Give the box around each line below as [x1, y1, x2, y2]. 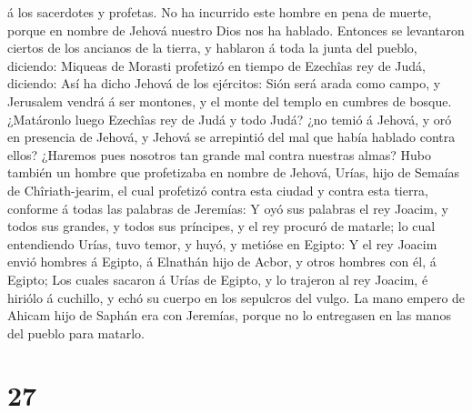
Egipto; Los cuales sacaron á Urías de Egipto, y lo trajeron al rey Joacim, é [7, 269, 428, 288]
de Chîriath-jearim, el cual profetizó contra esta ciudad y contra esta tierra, [7, 180, 428, 199]
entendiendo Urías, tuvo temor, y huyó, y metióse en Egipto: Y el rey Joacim [7, 234, 437, 253]
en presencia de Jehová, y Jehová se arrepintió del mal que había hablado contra [7, 127, 456, 146]
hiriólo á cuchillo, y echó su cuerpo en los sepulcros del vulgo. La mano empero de [7, 287, 466, 307]
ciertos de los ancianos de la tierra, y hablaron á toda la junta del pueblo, [7, 38, 417, 57]
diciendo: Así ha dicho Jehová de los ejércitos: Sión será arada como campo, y [7, 74, 441, 93]
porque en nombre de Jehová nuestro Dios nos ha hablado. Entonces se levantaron [7, 20, 465, 39]
